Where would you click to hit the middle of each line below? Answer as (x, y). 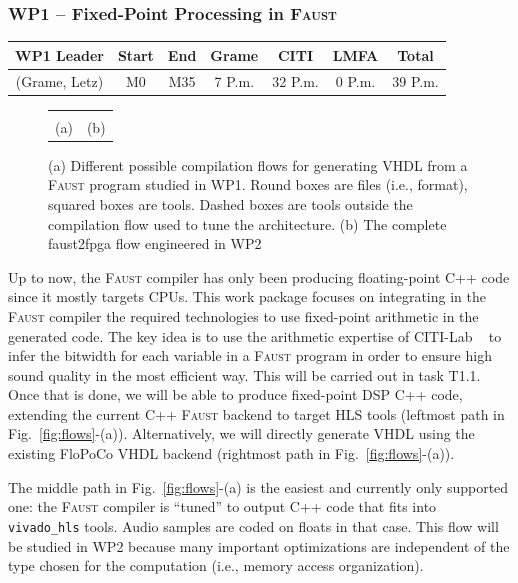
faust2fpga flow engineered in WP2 (155, 243)
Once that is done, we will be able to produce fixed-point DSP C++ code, (235, 394)
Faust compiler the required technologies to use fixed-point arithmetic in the (243, 315)
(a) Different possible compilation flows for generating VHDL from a (258, 164)
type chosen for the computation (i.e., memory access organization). (216, 565)
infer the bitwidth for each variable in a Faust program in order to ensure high (250, 355)
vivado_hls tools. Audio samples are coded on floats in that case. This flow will (253, 525)
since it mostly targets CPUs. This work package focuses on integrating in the (247, 296)
